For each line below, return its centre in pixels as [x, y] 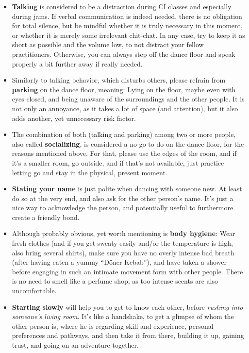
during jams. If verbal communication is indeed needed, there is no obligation [127, 16]
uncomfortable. [34, 291]
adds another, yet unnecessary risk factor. [74, 118]
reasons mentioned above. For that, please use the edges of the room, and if [124, 153]
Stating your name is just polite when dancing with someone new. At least [127, 189]
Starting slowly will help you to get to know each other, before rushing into [127, 307]
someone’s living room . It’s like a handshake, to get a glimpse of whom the [123, 316]
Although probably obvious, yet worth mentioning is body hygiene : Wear [124, 233]
